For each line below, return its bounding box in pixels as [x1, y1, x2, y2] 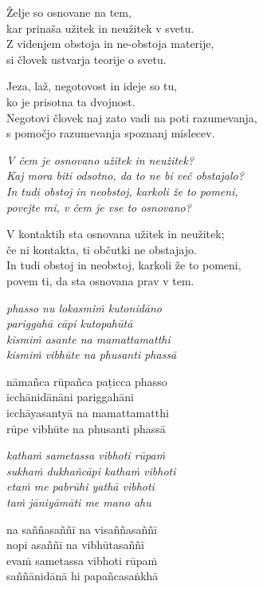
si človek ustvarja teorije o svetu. [6, 50, 167, 67]
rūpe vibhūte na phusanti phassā [6, 420, 166, 436]
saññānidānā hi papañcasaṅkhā [6, 567, 159, 584]
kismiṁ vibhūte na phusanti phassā [6, 346, 177, 363]
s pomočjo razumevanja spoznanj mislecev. [6, 125, 215, 141]
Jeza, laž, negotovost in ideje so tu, [6, 78, 178, 94]
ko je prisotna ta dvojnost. [6, 93, 135, 109]
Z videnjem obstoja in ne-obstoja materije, [6, 35, 214, 52]
